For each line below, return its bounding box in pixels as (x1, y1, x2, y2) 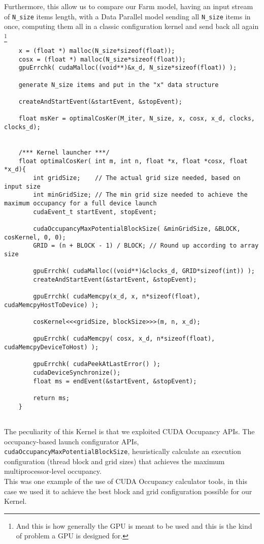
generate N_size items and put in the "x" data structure (18, 81, 219, 88)
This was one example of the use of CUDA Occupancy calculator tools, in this (4, 476, 247, 487)
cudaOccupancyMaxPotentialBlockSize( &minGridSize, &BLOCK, (33, 225, 241, 232)
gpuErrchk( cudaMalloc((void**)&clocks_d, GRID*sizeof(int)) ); (33, 267, 255, 275)
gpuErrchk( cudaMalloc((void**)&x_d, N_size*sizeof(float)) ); (18, 64, 237, 72)
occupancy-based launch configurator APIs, (4, 436, 139, 446)
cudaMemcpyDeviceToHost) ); (4, 344, 99, 351)
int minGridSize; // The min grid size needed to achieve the (33, 191, 248, 199)
